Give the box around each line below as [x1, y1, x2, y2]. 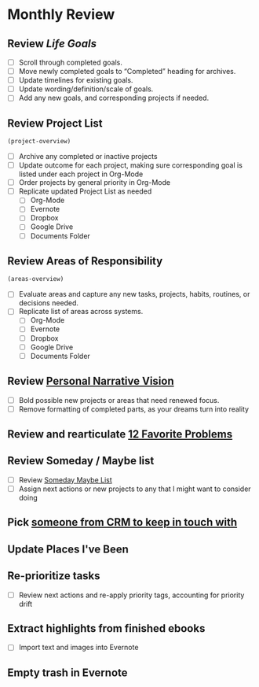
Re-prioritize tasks [7, 569, 100, 583]
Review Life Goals [7, 37, 97, 50]
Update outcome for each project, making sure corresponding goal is [18, 161, 243, 170]
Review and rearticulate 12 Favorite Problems [7, 427, 233, 441]
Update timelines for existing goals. [18, 76, 133, 85]
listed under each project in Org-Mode [18, 169, 144, 179]
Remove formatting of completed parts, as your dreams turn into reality [18, 404, 249, 414]
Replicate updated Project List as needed [18, 187, 152, 196]
